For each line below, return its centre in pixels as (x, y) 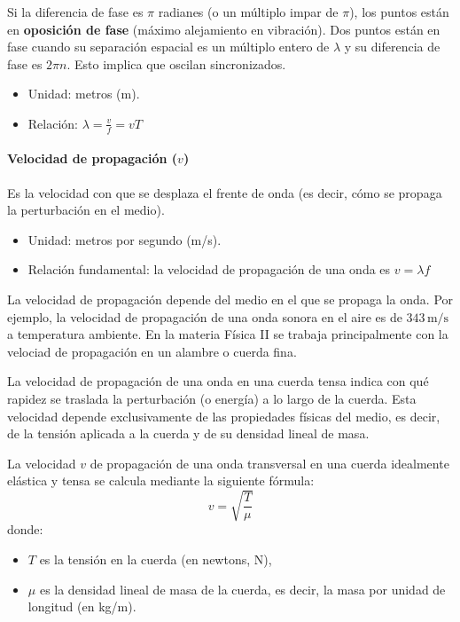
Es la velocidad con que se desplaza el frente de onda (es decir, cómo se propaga (225, 192)
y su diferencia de (392, 47)
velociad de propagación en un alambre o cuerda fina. (152, 351)
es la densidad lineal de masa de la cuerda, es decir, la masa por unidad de (242, 589)
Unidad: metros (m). (84, 94)
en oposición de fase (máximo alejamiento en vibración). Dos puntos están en (224, 29)
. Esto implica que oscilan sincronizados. (176, 63)
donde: (25, 529)
